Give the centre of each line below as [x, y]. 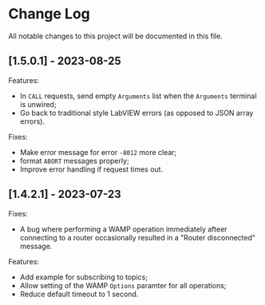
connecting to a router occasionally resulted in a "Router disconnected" [138, 237]
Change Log [49, 14]
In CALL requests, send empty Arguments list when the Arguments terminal [138, 96]
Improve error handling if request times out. [91, 169]
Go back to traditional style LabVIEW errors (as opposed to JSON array [136, 113]
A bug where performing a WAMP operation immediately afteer [123, 229]
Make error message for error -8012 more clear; [98, 152]
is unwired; [38, 104]
